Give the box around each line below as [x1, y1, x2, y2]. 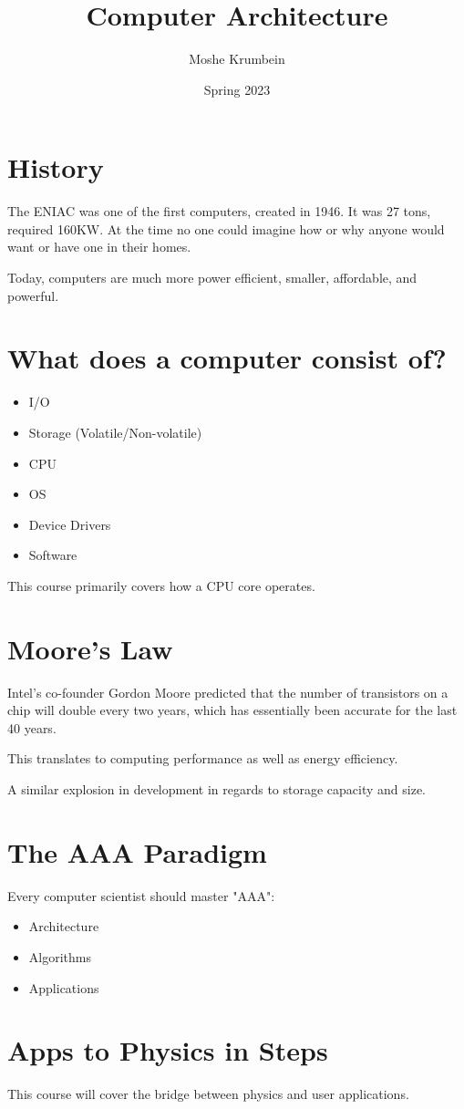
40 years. [7, 718, 57, 737]
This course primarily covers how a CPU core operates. [7, 575, 315, 595]
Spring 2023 [203, 79, 271, 98]
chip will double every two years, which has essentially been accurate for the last [7, 700, 458, 720]
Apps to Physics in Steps [7, 1031, 328, 1069]
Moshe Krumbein [189, 49, 285, 68]
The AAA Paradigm [7, 833, 267, 870]
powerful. [7, 285, 59, 305]
